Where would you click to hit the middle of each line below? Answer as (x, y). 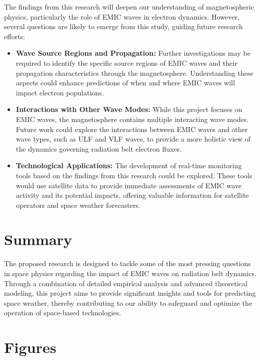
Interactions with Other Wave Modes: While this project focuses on (129, 109)
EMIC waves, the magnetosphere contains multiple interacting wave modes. (132, 119)
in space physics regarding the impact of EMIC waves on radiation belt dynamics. (130, 273)
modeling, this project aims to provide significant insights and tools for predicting (130, 293)
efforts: (15, 36)
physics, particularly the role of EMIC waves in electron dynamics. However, (122, 16)
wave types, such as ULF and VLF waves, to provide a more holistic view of (133, 139)
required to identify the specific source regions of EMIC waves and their (126, 63)
